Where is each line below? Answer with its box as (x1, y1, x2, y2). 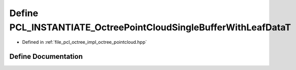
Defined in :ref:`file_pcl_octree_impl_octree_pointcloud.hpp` (22, 39, 147, 45)
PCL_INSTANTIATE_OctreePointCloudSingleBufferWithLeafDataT (9, 22, 291, 33)
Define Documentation (9, 52, 83, 61)
